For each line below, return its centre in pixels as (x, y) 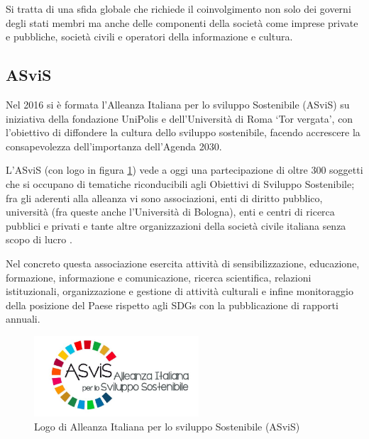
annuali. (23, 319)
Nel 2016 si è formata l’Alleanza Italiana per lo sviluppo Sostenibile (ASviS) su (178, 104)
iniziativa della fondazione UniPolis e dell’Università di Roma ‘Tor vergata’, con (180, 118)
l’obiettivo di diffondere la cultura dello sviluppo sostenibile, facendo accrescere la (183, 132)
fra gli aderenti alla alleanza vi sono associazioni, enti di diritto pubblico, (164, 198)
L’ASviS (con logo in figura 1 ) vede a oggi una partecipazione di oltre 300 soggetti (184, 170)
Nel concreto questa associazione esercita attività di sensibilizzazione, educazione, (183, 263)
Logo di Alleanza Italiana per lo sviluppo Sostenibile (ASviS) (167, 426)
